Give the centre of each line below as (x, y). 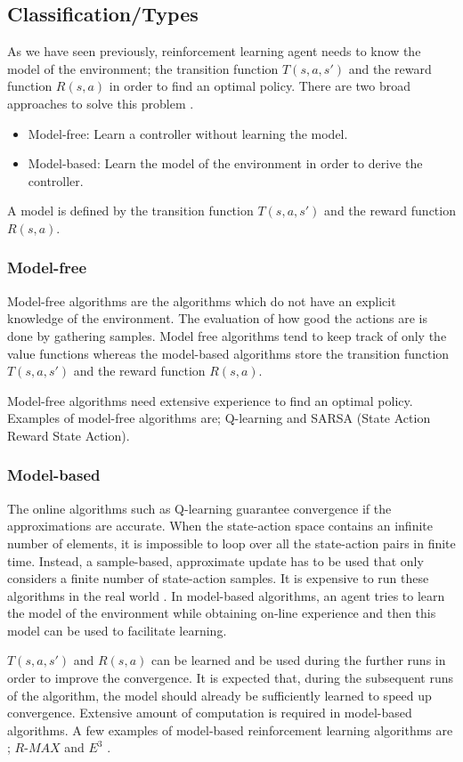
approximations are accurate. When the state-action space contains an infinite (220, 526)
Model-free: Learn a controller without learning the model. (188, 133)
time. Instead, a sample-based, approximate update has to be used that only (215, 560)
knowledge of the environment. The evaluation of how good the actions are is (217, 318)
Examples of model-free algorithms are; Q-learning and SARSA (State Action (219, 418)
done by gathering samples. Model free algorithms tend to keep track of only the (227, 335)
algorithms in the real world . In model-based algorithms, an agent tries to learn (226, 595)
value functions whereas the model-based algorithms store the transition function (228, 353)
